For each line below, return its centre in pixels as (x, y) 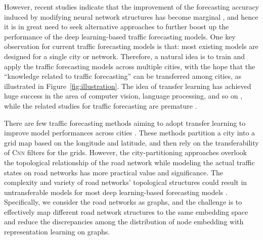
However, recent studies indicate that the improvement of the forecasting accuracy (131, 7)
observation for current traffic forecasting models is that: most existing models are (131, 46)
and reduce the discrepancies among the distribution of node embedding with (124, 222)
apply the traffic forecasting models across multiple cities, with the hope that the (130, 66)
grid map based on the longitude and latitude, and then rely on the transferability (131, 142)
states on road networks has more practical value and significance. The (114, 172)
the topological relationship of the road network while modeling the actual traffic (129, 162)
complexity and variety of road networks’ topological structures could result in (126, 182)
